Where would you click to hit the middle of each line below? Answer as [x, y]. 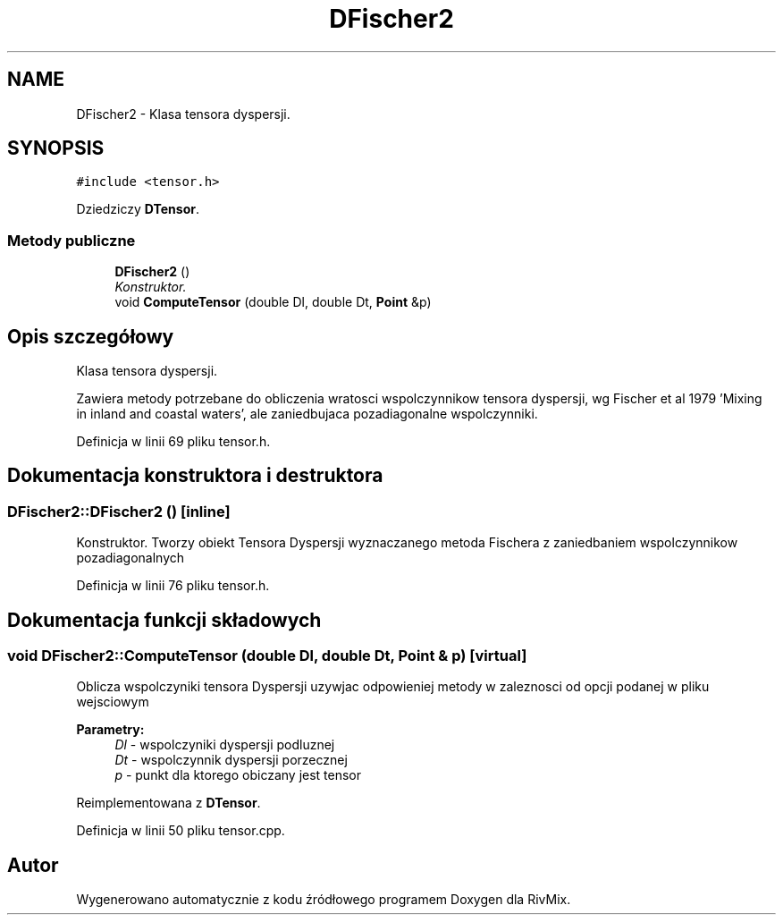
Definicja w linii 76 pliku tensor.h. [173, 586]
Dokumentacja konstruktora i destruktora [195, 476]
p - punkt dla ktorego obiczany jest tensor [238, 775]
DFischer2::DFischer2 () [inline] [119, 511]
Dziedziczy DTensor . [138, 209]
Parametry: [110, 730]
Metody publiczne [72, 240]
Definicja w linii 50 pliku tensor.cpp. [181, 831]
